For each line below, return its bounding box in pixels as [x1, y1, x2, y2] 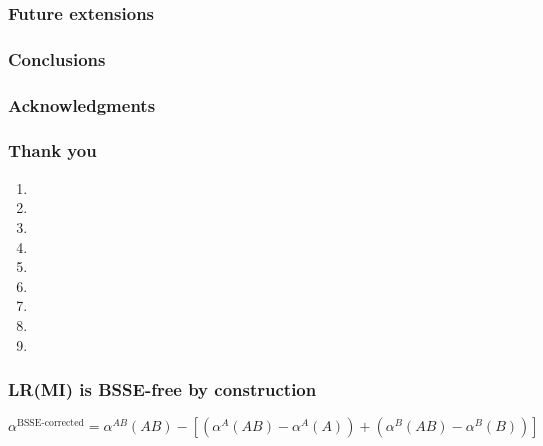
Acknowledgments [8, 92, 156, 117]
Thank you [8, 138, 97, 163]
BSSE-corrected [16, 418, 84, 429]
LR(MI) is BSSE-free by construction [8, 377, 317, 402]
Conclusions [8, 46, 106, 71]
